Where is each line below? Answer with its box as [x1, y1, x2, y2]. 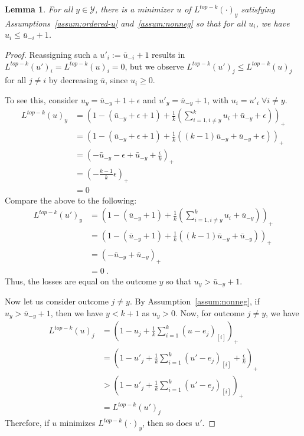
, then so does [142, 417, 192, 429]
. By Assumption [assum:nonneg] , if [129, 295, 260, 307]
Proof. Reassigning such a [5, 48, 97, 60]
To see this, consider [5, 93, 79, 106]
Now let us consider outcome [5, 295, 109, 307]
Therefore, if [5, 417, 50, 429]
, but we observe [125, 60, 184, 72]
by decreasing [48, 74, 98, 86]
